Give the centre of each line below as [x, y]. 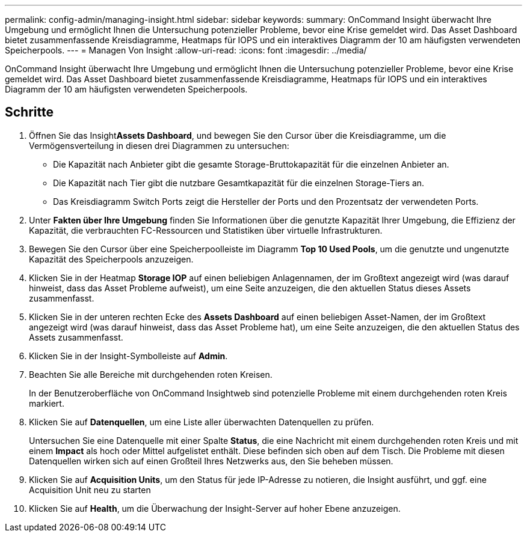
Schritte [29, 112]
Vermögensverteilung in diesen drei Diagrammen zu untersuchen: [159, 145]
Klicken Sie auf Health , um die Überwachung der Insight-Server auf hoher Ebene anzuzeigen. [215, 508]
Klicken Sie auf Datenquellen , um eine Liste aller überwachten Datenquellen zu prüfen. [202, 422]
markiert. [47, 403]
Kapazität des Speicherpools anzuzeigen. [111, 259]
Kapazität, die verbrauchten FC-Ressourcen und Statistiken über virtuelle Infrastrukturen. [206, 230]
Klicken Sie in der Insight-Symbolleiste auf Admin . [128, 356]
